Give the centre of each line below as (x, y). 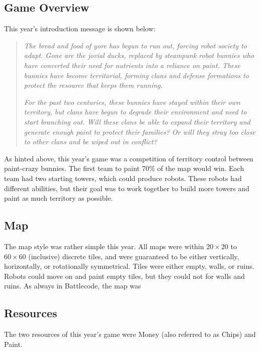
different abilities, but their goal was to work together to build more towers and (127, 188)
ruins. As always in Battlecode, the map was (73, 286)
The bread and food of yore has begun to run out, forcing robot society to (135, 45)
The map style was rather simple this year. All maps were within (104, 246)
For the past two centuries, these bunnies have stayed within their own (132, 102)
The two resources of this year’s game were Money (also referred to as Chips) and (130, 334)
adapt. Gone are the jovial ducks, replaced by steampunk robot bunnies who (139, 55)
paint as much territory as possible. (59, 198)
